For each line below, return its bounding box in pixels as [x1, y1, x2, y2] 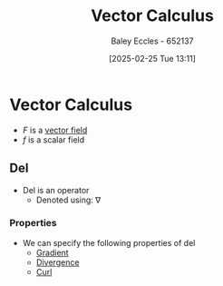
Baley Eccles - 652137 [111, 35, 194, 46]
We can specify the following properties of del [22, 237, 196, 248]
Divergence [35, 256, 80, 268]
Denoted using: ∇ [35, 194, 102, 205]
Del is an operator [22, 184, 90, 195]
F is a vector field [22, 124, 88, 135]
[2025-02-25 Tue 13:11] [108, 53, 197, 64]
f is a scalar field [22, 133, 85, 145]
